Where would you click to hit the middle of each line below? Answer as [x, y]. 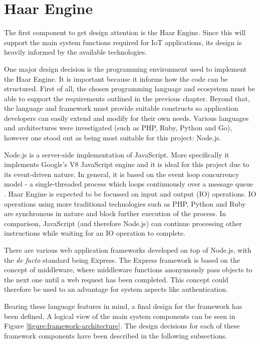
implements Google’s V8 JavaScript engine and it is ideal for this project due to [127, 164]
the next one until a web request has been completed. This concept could [116, 279]
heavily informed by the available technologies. [76, 52]
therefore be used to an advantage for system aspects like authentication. [116, 289]
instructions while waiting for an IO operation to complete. [95, 233]
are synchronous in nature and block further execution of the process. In [115, 213]
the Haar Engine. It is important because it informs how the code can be [116, 78]
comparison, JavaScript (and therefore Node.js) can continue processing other [123, 223]
